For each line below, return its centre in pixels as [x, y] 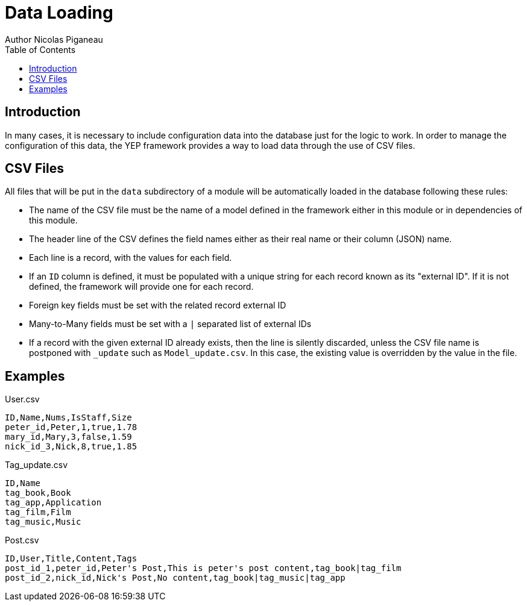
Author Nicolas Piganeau [54, 39]
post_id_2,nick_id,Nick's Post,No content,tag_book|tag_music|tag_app [175, 578]
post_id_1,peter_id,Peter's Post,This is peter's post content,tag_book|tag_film [203, 568]
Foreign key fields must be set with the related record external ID [158, 305]
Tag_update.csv [36, 465]
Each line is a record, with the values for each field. [131, 258]
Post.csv [22, 540]
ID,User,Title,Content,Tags [71, 559]
